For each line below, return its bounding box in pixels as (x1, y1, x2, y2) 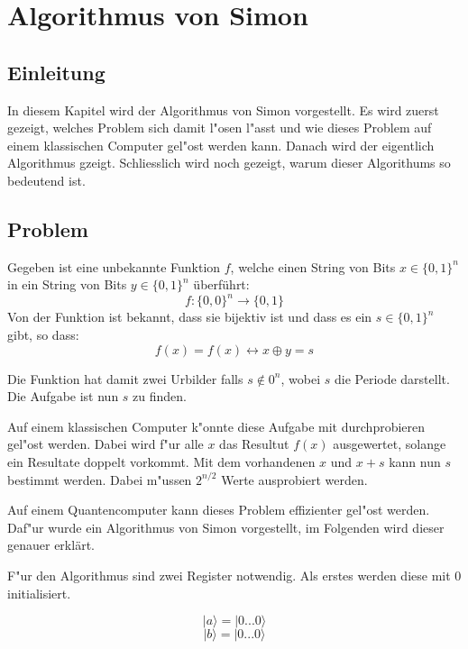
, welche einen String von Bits (230, 257, 396, 276)
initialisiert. (7, 583, 71, 602)
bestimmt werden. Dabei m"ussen (7, 470, 192, 489)
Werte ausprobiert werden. (221, 470, 368, 489)
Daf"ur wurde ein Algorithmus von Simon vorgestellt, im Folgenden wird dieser (7, 517, 445, 536)
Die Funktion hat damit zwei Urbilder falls (7, 369, 243, 388)
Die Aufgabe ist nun (7, 387, 119, 406)
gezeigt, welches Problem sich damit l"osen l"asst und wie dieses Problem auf (7, 118, 432, 137)
